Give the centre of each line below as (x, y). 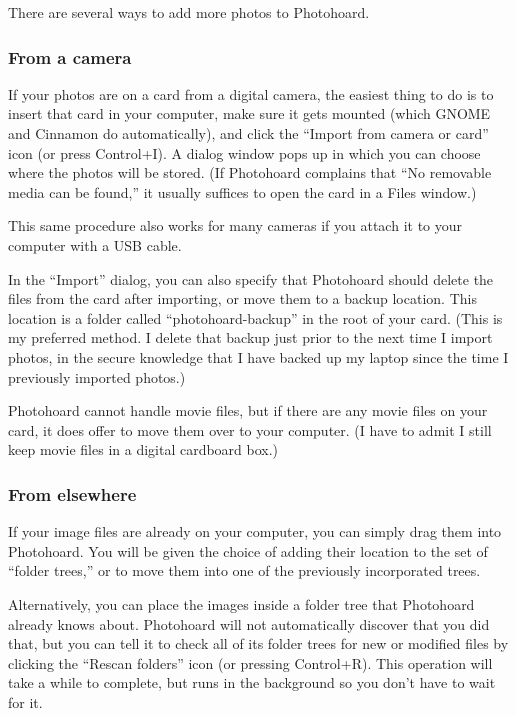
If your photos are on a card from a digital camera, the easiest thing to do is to (251, 93)
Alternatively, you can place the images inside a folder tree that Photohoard (241, 603)
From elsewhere (72, 493)
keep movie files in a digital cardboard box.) (143, 449)
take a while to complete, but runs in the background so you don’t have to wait (252, 682)
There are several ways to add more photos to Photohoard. (189, 12)
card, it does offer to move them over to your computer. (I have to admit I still (250, 429)
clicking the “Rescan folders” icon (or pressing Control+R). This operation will (250, 662)
